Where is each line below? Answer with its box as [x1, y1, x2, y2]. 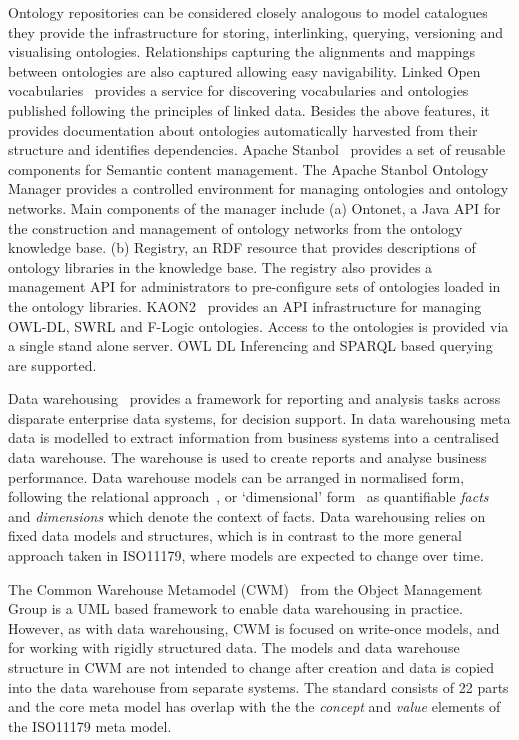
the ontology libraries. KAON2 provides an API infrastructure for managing [8, 295, 482, 316]
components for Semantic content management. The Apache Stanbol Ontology [8, 158, 489, 179]
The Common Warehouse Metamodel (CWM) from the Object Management [8, 578, 483, 599]
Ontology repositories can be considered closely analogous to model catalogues [8, 2, 488, 22]
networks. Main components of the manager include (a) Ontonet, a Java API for [8, 197, 501, 218]
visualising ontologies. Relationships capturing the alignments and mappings [8, 41, 476, 62]
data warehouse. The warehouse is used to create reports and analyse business [8, 447, 487, 468]
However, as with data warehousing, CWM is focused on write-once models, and [8, 617, 500, 638]
